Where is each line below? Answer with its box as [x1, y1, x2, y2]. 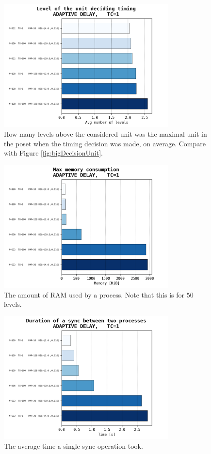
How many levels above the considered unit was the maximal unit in [4, 128, 207, 139]
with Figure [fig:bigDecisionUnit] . [4, 148, 103, 158]
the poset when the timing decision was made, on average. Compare [4, 138, 206, 148]
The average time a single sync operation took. [4, 440, 143, 451]
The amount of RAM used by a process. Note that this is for [4, 289, 185, 299]
